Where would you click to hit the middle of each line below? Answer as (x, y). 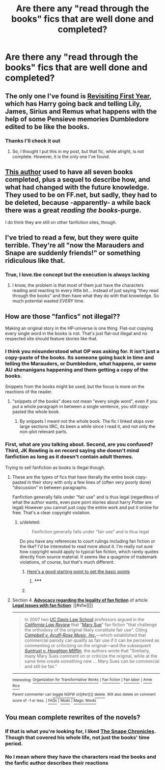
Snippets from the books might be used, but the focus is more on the (75, 386)
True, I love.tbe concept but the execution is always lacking (77, 275)
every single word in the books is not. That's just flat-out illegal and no (76, 333)
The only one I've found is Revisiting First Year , (78, 96)
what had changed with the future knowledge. (77, 187)
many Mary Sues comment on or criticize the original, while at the (91, 656)
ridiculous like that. (35, 261)
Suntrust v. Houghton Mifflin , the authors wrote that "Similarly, (87, 651)
